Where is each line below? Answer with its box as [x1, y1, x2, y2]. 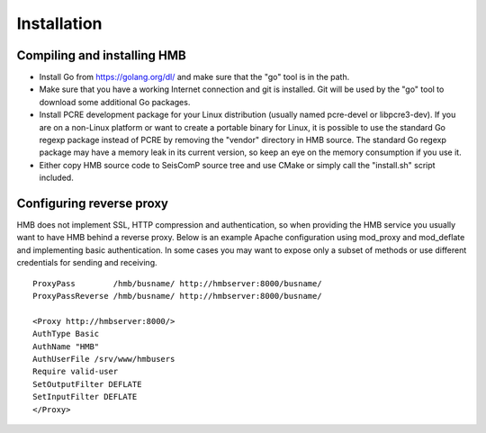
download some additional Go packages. [39, 96, 191, 107]
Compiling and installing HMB [16, 48, 186, 63]
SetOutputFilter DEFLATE [32, 379, 142, 389]
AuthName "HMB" [32, 341, 100, 351]
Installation [16, 14, 103, 33]
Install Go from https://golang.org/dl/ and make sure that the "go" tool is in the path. [39, 72, 350, 83]
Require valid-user [32, 366, 119, 377]
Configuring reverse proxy [16, 196, 168, 211]
